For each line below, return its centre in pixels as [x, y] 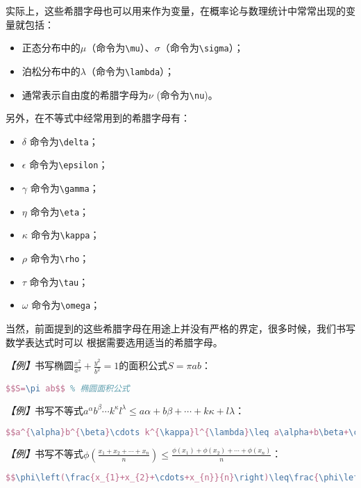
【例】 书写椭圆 [40, 365]
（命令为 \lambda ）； [130, 71]
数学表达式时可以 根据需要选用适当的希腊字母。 [114, 342]
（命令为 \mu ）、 [120, 48]
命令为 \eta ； [60, 211]
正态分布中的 [51, 48]
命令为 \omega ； [66, 305]
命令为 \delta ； [64, 141]
